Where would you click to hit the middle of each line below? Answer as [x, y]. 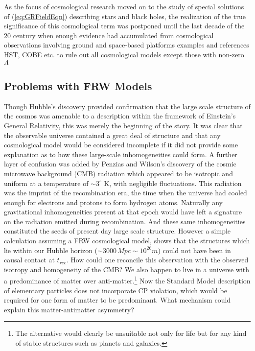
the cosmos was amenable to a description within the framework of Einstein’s [120, 116]
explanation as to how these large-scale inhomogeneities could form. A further [121, 154]
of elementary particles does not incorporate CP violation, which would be [116, 290]
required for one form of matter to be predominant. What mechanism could [117, 300]
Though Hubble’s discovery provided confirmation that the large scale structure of [127, 106]
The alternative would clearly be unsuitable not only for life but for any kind [131, 333]
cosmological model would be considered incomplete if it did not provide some [121, 145]
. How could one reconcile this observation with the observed [157, 260]
